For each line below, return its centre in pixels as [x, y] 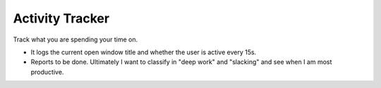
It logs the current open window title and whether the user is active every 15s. [144, 52]
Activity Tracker [61, 18]
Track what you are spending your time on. [75, 39]
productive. [47, 72]
